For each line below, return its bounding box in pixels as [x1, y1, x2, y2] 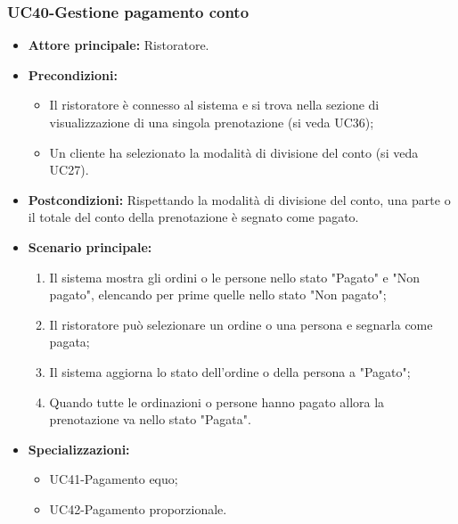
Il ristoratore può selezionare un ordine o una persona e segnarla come [49, 315, 433, 333]
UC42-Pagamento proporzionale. [49, 499, 227, 518]
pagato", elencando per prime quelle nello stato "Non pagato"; [49, 285, 387, 304]
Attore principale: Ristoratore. [28, 36, 209, 54]
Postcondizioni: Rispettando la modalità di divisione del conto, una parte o [28, 190, 451, 209]
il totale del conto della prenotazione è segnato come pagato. [28, 208, 359, 226]
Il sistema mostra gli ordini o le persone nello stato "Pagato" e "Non [49, 267, 420, 286]
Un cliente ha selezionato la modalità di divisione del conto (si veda [49, 143, 419, 161]
